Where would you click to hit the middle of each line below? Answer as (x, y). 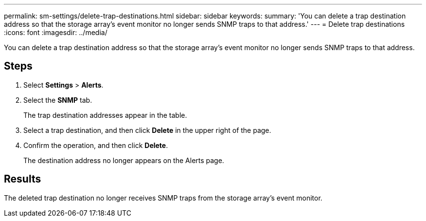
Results (23, 179)
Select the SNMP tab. (58, 100)
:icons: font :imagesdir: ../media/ (56, 32)
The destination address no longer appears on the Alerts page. (124, 160)
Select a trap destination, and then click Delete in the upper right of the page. (147, 130)
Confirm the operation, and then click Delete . (96, 145)
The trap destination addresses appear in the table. (105, 115)
